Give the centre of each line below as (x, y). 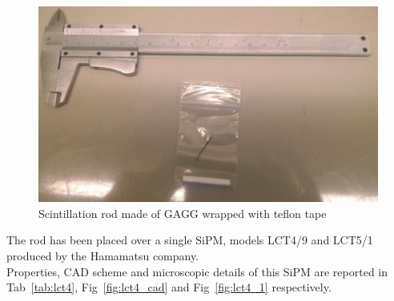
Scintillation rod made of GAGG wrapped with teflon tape (183, 213)
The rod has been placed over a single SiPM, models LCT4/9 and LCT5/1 (190, 240)
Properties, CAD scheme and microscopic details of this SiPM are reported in (197, 271)
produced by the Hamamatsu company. (103, 255)
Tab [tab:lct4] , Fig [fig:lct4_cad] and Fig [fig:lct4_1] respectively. (169, 287)
